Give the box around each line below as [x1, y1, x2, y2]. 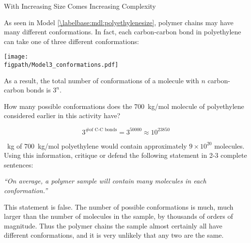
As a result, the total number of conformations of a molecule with [4, 75, 199, 85]
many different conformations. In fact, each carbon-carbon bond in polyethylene [4, 27, 241, 37]
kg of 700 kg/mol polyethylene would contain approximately [7, 140, 187, 151]
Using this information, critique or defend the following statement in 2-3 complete [4, 150, 247, 160]
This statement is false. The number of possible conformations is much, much [4, 201, 234, 212]
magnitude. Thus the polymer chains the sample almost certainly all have [4, 220, 222, 230]
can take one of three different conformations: [4, 36, 139, 46]
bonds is [26, 85, 51, 95]
